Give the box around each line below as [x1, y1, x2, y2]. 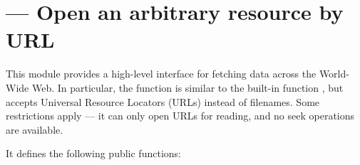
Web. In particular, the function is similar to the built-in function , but [31, 80, 344, 95]
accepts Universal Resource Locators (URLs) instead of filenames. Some [6, 94, 320, 109]
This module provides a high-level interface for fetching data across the [6, 66, 317, 81]
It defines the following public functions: [6, 146, 181, 161]
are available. [6, 122, 63, 137]
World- [319, 66, 349, 81]
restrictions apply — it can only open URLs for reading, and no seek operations [6, 108, 355, 123]
